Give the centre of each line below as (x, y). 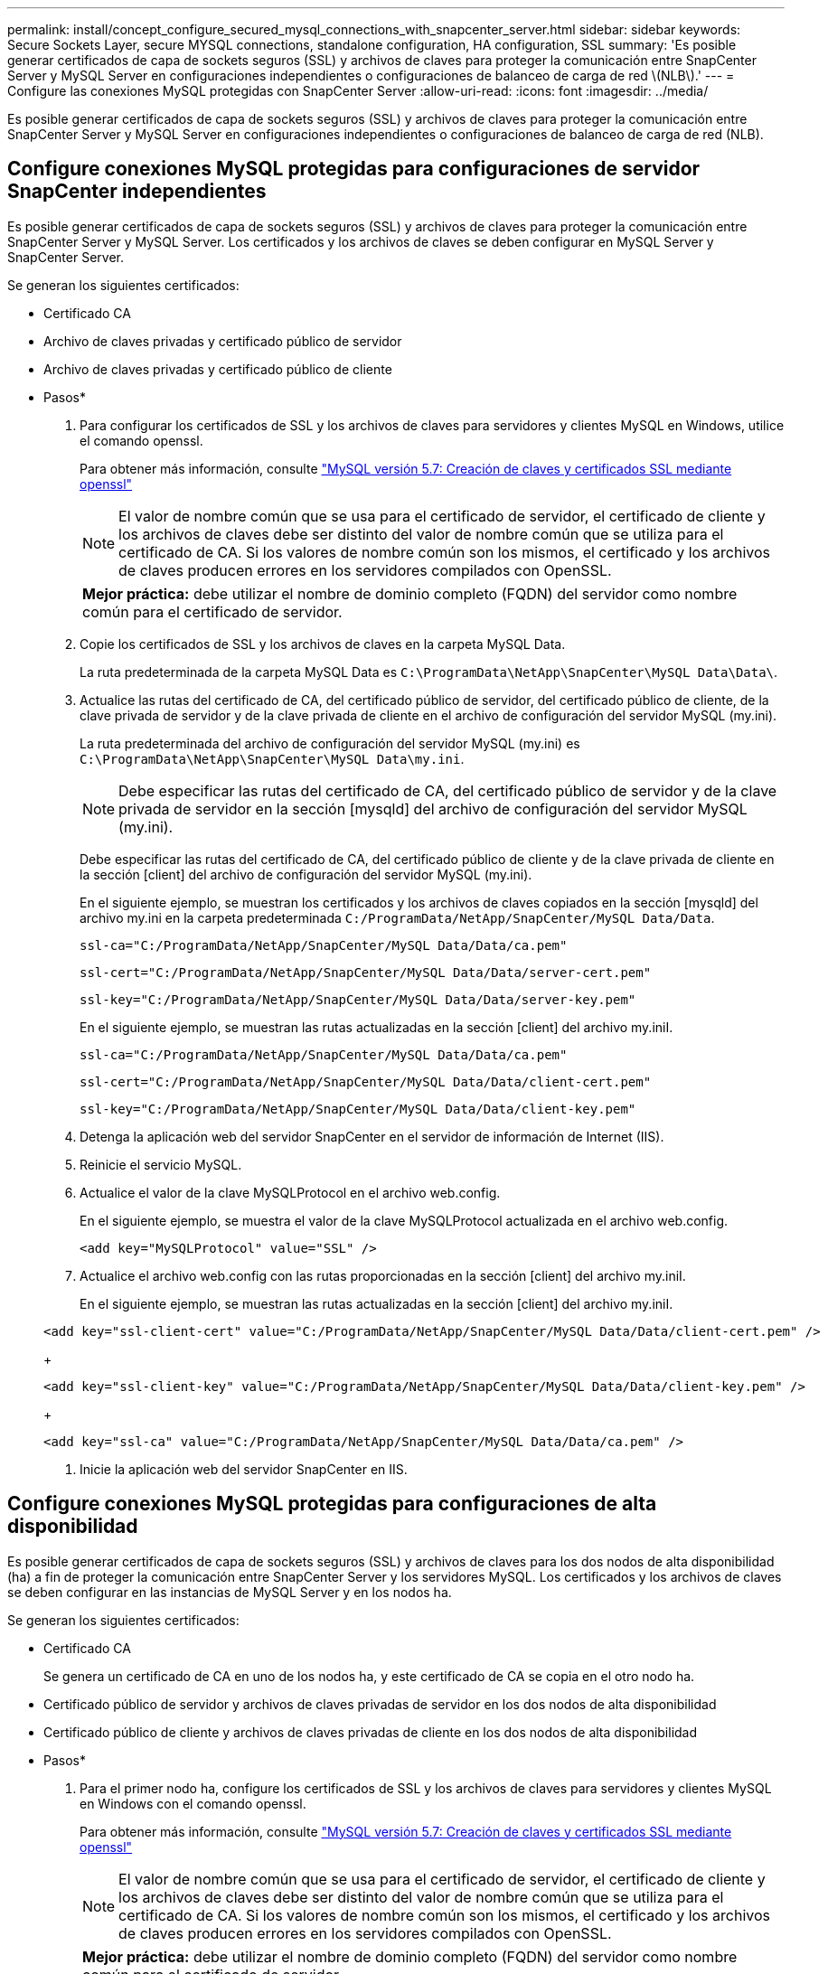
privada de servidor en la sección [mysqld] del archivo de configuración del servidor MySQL (433, 808)
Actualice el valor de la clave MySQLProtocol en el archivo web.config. (290, 1192)
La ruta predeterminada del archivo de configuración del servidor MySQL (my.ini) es (330, 743)
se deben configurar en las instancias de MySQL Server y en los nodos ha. (230, 1592)
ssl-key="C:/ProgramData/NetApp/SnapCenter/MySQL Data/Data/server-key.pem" (358, 999)
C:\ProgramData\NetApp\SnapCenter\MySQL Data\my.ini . (272, 758)
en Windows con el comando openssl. (193, 1803)
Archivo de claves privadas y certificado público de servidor (223, 341)
